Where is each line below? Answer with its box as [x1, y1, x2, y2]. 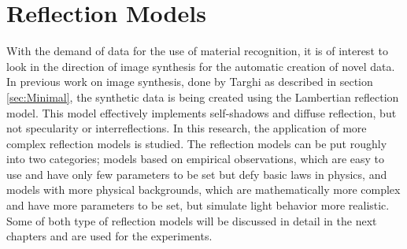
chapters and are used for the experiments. [6, 228, 213, 244]
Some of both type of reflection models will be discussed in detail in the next [6, 212, 377, 229]
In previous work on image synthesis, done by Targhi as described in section [6, 73, 373, 90]
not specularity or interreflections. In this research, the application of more [6, 120, 367, 136]
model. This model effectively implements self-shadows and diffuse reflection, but [6, 104, 397, 121]
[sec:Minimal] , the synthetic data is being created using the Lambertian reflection [6, 88, 399, 105]
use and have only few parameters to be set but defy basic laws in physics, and [6, 165, 387, 182]
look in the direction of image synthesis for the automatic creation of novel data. [6, 58, 395, 74]
